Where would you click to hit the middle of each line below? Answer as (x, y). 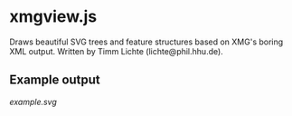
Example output (55, 80)
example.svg (33, 101)
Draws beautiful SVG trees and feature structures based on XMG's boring (146, 42)
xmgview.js (53, 17)
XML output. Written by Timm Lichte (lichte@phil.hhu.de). (116, 51)
